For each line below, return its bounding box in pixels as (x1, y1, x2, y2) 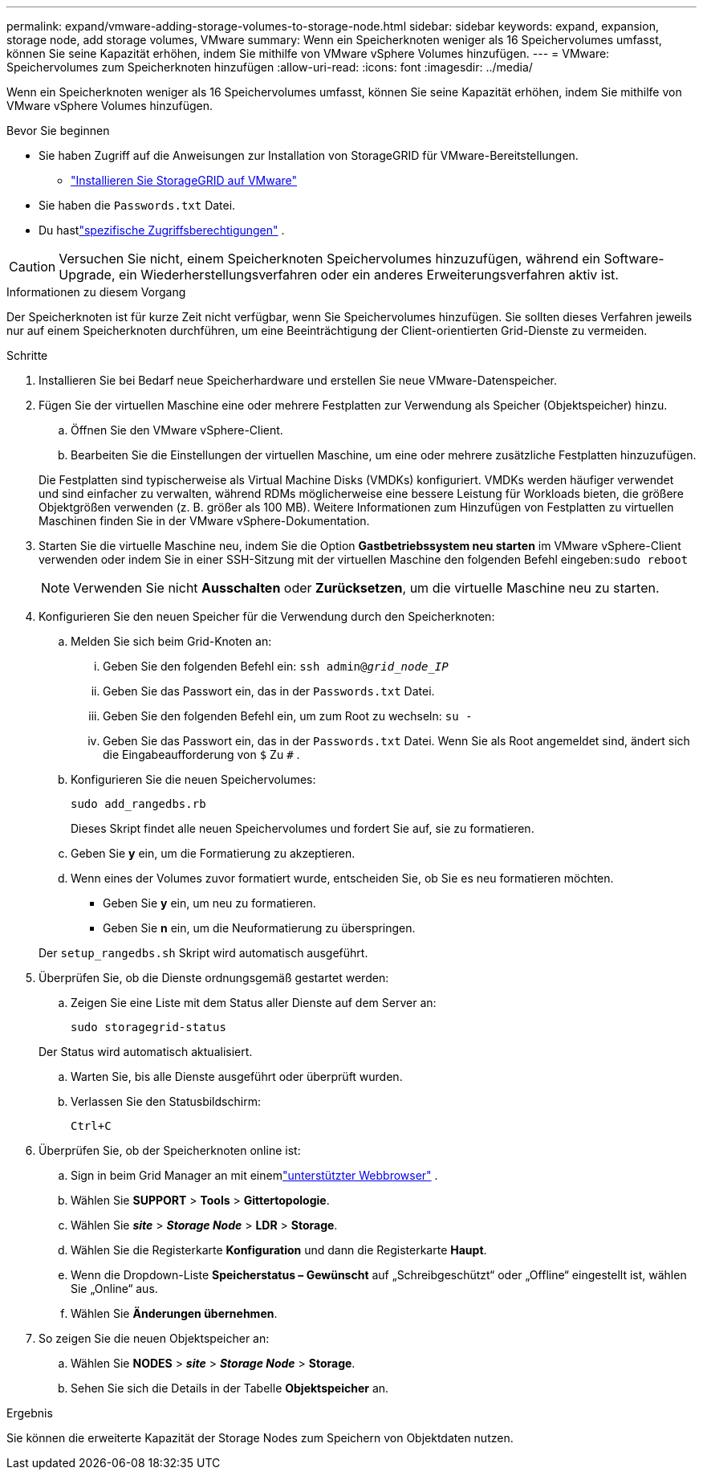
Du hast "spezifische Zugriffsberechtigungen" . (39, 223, 285, 237)
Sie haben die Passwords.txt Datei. (39, 198, 236, 212)
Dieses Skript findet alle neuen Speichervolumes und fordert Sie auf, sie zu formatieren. (71, 822, 534, 835)
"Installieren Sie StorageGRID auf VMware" (71, 173, 298, 187)
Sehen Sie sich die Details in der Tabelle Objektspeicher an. (71, 1381, 389, 1395)
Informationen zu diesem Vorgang (6, 285, 186, 299)
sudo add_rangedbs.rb (71, 797, 206, 810)
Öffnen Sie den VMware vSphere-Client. (71, 423, 283, 437)
